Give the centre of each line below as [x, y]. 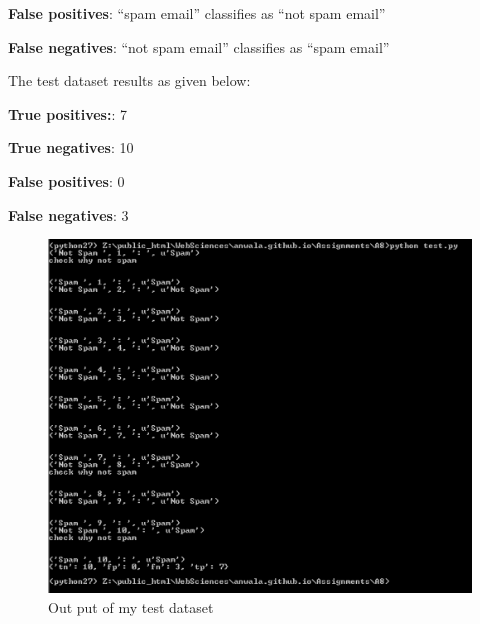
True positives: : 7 [67, 113]
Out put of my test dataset [131, 606]
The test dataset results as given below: [129, 80]
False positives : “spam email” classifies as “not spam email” [197, 13]
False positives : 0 [66, 180]
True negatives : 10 [71, 147]
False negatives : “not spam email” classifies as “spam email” [199, 46]
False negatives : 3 [68, 214]
